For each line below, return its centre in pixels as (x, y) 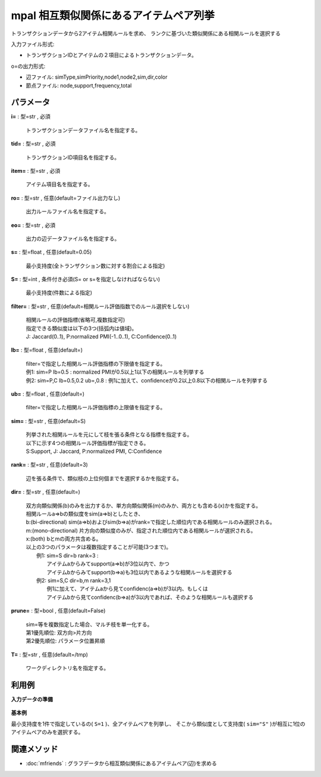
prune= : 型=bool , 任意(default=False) (58, 611)
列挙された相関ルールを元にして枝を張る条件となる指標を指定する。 (109, 434)
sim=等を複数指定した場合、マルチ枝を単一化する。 (89, 624)
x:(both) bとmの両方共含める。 (64, 539)
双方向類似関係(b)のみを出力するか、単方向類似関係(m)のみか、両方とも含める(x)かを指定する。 (144, 505)
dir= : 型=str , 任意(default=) (45, 492)
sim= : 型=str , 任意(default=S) (48, 421)
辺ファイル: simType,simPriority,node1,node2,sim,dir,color (97, 77)
